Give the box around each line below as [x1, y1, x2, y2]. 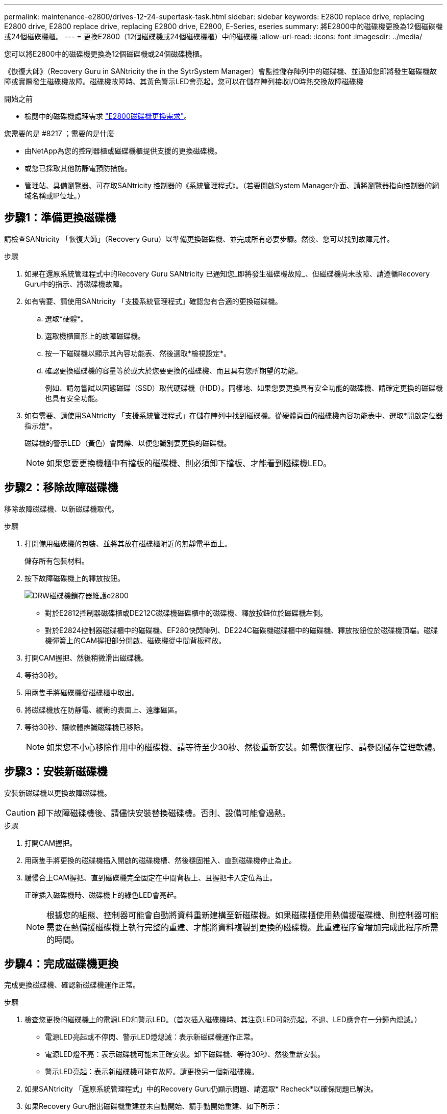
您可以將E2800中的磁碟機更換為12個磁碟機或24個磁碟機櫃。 [4, 49, 207, 58]
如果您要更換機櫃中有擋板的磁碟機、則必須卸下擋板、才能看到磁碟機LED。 [46, 458, 332, 468]
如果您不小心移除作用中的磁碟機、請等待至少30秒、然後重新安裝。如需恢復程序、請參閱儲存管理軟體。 [46, 742, 441, 752]
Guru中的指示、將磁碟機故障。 [24, 279, 127, 288]
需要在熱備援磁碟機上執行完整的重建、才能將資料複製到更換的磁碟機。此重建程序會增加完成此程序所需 [46, 922, 439, 932]
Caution [6, 807, 36, 818]
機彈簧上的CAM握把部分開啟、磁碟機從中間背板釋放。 [45, 636, 226, 645]
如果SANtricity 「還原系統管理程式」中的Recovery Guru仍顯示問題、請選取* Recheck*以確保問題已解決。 [24, 1084, 378, 1094]
